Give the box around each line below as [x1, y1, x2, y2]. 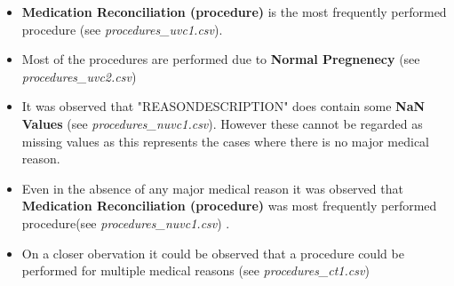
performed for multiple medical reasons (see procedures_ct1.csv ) [21, 261, 370, 280]
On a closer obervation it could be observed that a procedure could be [21, 243, 404, 262]
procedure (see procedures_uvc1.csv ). [21, 20, 223, 38]
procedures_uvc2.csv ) [21, 67, 137, 85]
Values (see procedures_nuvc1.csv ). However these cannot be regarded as [21, 114, 423, 132]
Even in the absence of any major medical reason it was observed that [21, 179, 403, 197]
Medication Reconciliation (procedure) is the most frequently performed [21, 3, 447, 20]
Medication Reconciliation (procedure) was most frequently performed [21, 196, 437, 215]
